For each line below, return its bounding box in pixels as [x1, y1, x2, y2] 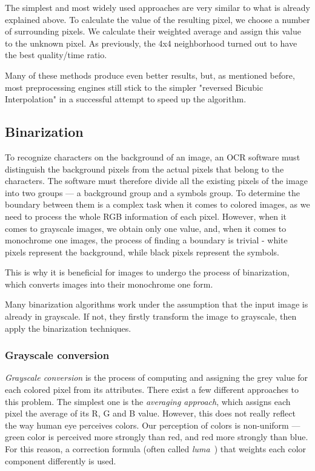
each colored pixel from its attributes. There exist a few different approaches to [5, 383, 299, 396]
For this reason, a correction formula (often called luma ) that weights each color [5, 443, 307, 455]
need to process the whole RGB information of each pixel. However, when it [5, 209, 287, 222]
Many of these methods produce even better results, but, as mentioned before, [5, 68, 295, 81]
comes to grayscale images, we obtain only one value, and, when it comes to [5, 222, 287, 234]
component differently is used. [5, 454, 116, 467]
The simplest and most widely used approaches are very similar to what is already [5, 1, 310, 13]
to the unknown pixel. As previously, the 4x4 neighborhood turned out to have [5, 36, 297, 49]
